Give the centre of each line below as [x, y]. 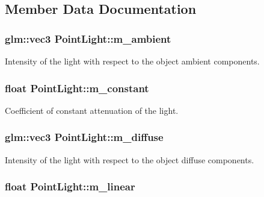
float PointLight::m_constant [77, 88]
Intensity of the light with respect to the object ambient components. [132, 61]
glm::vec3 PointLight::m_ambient [88, 38]
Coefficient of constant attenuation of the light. [92, 110]
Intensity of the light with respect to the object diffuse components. [130, 159]
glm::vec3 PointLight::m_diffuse [84, 137]
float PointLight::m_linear [70, 186]
